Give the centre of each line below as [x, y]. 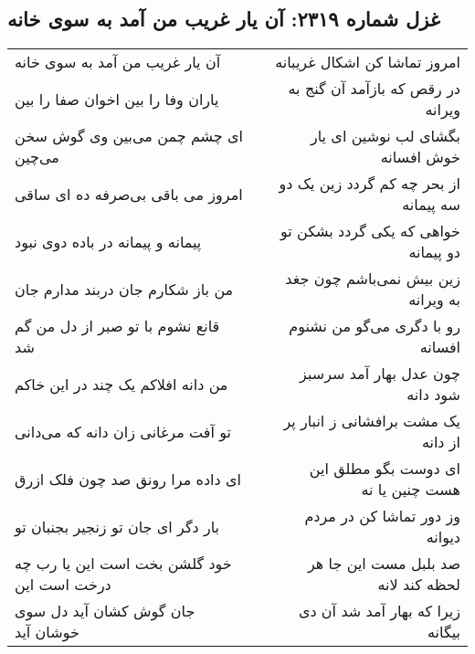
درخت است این [63, 585]
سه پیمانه [431, 205]
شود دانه [433, 395]
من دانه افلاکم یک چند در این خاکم [121, 384]
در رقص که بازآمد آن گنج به [374, 89]
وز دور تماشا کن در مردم [382, 516]
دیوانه [443, 537]
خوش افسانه [420, 157]
